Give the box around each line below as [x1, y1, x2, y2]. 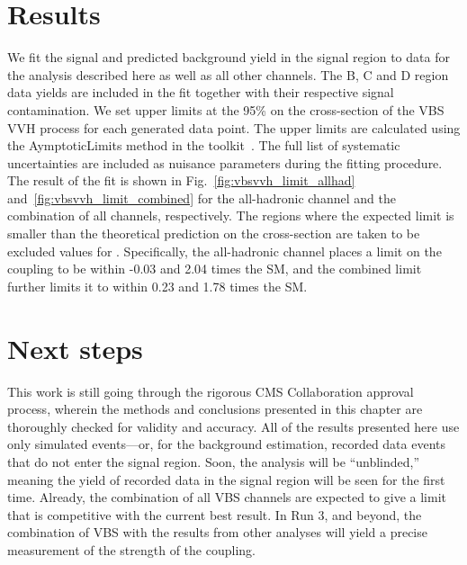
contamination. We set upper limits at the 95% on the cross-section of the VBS [7, 100, 445, 119]
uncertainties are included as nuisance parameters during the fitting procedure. [7, 153, 443, 172]
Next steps [7, 329, 143, 366]
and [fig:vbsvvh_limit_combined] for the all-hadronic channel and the [7, 188, 396, 207]
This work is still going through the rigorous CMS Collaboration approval [7, 381, 414, 400]
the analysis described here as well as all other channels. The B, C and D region [7, 65, 449, 84]
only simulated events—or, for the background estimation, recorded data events [7, 435, 446, 453]
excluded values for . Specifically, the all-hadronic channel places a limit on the [7, 241, 442, 260]
